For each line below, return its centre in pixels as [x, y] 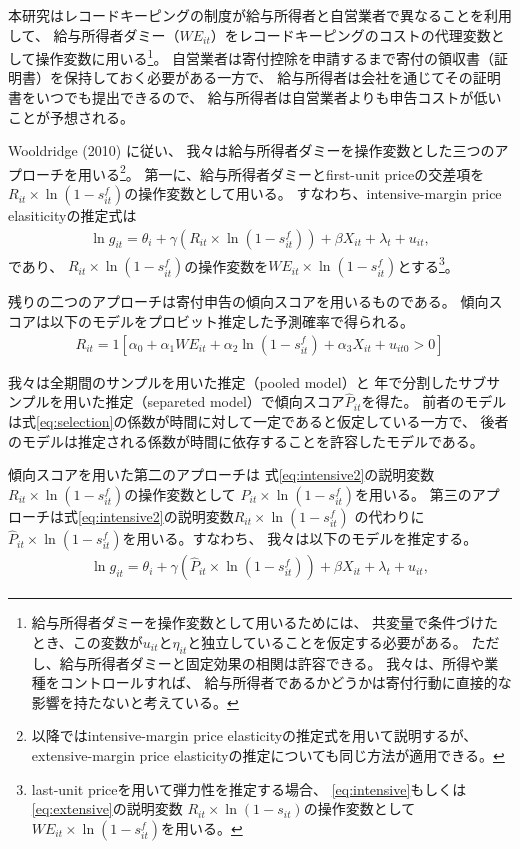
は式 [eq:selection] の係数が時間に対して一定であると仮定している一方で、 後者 [258, 420]
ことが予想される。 [71, 116]
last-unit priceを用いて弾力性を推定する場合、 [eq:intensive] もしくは [249, 788]
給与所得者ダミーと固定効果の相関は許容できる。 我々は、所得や [272, 662]
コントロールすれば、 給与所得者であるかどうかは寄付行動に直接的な [285, 682]
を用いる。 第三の [413, 493]
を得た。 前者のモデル [434, 401]
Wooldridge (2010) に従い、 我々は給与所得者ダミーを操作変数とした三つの [251, 150]
